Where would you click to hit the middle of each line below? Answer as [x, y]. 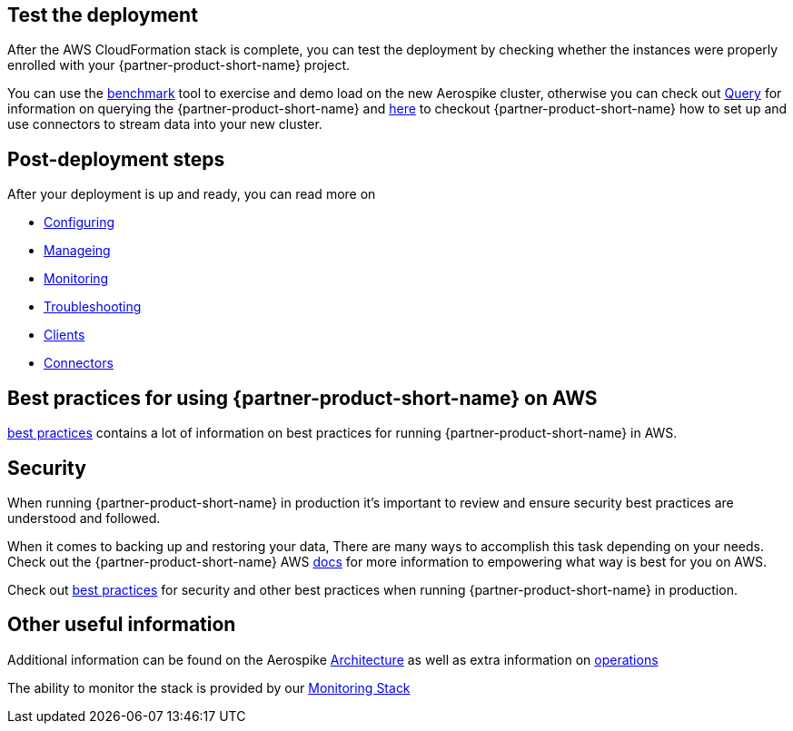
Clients [64, 335]
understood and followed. [84, 518]
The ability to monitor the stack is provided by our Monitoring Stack [209, 687]
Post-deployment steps [116, 159]
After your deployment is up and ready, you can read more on [192, 194]
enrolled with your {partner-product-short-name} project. [179, 65]
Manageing [77, 251]
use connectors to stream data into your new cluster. [165, 124]
